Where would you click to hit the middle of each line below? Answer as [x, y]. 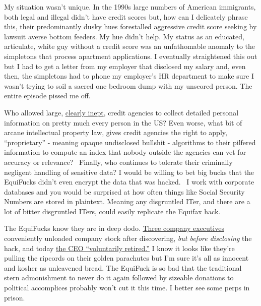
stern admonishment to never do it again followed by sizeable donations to [119, 278]
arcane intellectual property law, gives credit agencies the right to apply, [116, 132]
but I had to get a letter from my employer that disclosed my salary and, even [125, 66]
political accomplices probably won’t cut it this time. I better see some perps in [127, 288]
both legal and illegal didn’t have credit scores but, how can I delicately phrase [126, 16]
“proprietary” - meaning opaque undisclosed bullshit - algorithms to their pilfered [130, 142]
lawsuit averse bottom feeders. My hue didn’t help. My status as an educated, [124, 36]
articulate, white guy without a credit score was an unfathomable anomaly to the [130, 46]
